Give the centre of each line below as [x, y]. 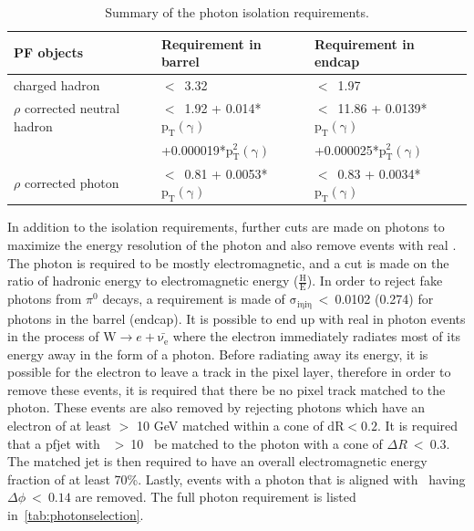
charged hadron [57, 85]
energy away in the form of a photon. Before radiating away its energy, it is [218, 354]
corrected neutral [72, 108]
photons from [45, 299]
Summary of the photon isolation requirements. [237, 12]
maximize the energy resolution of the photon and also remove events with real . [232, 245]
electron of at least [60, 426]
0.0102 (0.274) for [384, 299]
